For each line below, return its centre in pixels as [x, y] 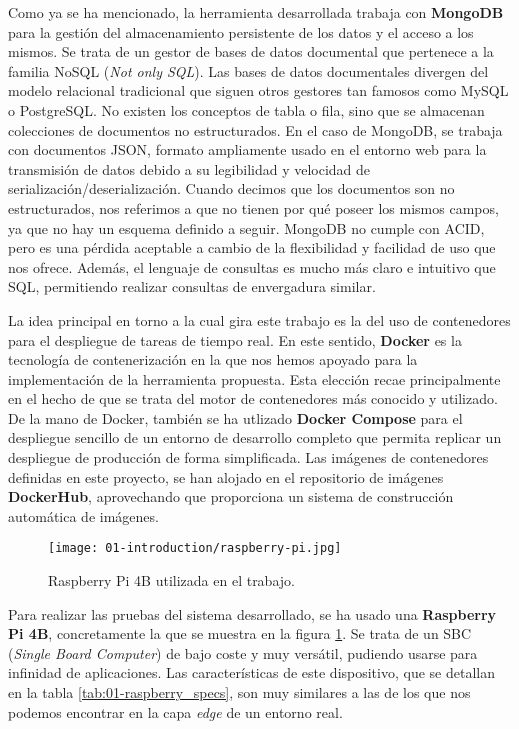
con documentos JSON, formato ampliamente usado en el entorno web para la [247, 149]
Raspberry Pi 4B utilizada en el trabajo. [171, 580]
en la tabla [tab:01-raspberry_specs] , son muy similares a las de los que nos [239, 692]
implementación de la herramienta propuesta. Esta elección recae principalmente [254, 378]
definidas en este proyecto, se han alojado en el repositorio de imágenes [226, 476]
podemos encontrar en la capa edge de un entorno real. [175, 711]
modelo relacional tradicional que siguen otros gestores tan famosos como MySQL [258, 90]
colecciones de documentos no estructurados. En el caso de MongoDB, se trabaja [255, 129]
